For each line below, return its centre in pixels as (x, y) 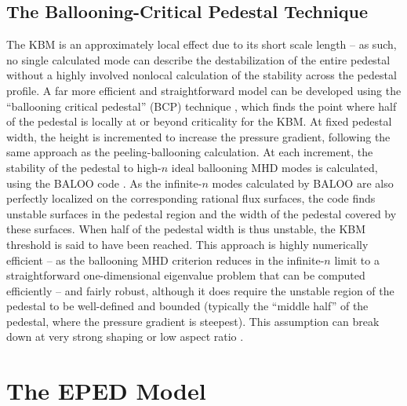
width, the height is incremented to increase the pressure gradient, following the (198, 136)
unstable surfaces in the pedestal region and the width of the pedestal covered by (202, 213)
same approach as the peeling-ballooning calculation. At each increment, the (190, 152)
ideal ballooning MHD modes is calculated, (274, 167)
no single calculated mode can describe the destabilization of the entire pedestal (198, 59)
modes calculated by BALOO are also (303, 183)
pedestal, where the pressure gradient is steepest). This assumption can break (193, 321)
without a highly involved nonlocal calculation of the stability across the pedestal (202, 75)
